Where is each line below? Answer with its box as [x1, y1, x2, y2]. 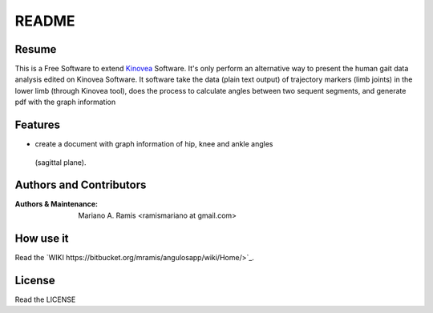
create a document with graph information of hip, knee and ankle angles [34, 139, 273, 149]
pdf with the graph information [14, 97, 116, 107]
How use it [14, 231, 69, 245]
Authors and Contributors [14, 179, 147, 192]
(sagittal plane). [34, 157, 87, 167]
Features [14, 118, 60, 132]
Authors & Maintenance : [14, 199, 99, 209]
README [14, 12, 75, 30]
